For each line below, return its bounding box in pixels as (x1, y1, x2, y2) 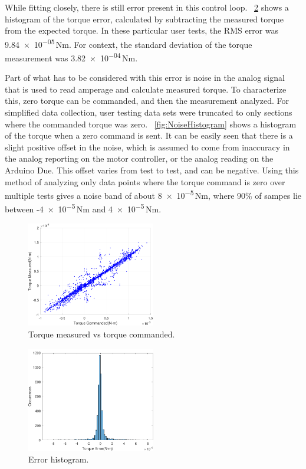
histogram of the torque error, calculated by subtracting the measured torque (5, 12, 284, 25)
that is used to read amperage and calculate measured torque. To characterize (5, 83, 287, 95)
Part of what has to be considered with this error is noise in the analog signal (5, 71, 285, 84)
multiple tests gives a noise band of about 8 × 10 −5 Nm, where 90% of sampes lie (5, 188, 302, 201)
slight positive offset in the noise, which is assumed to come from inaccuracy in (5, 140, 290, 153)
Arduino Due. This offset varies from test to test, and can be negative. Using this (5, 164, 299, 176)
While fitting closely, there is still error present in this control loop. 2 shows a (5, 1, 289, 13)
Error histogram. (28, 453, 89, 465)
